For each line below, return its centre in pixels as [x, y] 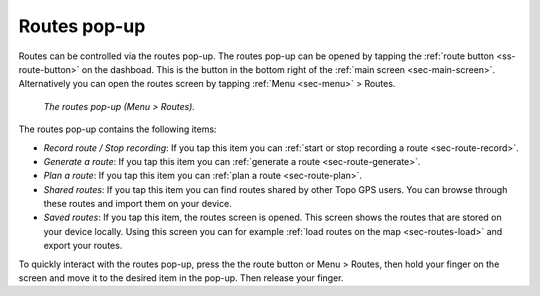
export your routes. [83, 246]
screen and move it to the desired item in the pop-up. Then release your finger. [181, 278]
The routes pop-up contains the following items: [117, 129]
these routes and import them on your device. [137, 204]
